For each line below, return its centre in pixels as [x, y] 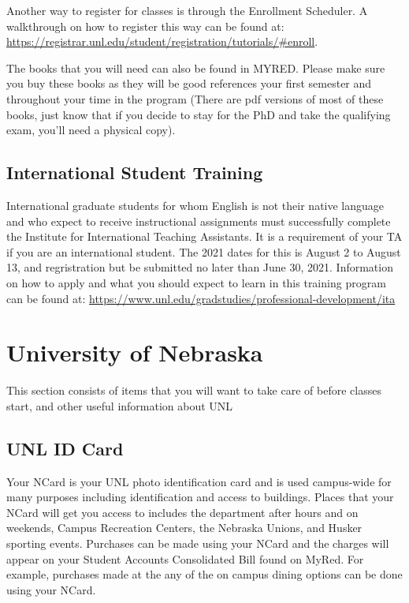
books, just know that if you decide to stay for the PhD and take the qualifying [199, 114]
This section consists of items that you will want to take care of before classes [194, 390]
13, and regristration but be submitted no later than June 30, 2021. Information [200, 267]
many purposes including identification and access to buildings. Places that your [200, 497]
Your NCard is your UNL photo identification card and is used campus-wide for [199, 481]
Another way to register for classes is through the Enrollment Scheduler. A [187, 10]
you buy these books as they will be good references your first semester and [189, 83]
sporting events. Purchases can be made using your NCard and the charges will [198, 543]
